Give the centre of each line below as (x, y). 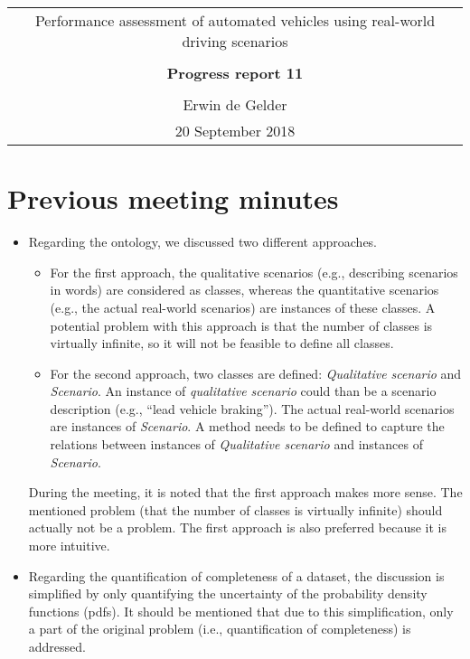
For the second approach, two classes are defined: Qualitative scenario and (256, 373)
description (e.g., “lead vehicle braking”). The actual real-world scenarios (252, 408)
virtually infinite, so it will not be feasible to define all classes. (222, 343)
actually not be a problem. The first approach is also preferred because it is (238, 527)
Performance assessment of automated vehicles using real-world (235, 20)
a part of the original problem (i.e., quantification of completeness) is (220, 629)
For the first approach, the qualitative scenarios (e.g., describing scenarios (254, 272)
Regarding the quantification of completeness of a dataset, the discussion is (236, 575)
